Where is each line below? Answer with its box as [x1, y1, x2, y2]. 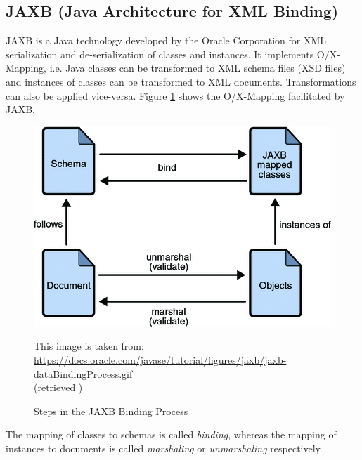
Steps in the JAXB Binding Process [34, 403, 188, 418]
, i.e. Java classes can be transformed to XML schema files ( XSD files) [44, 60, 346, 75]
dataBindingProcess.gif [34, 366, 133, 381]
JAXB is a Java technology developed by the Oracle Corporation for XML [6, 33, 327, 48]
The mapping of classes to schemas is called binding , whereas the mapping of [6, 427, 337, 442]
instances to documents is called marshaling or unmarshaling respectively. [6, 440, 323, 455]
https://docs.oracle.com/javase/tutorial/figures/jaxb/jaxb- [34, 352, 287, 367]
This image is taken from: [34, 339, 144, 353]
